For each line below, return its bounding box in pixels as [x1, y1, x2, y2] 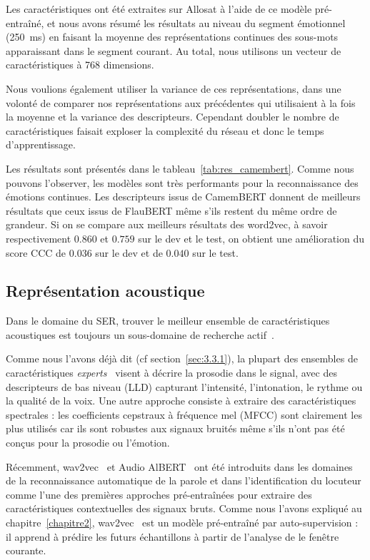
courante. [6, 543, 46, 558]
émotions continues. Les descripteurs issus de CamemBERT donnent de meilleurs [6, 189, 361, 204]
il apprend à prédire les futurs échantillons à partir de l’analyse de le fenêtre [6, 529, 339, 544]
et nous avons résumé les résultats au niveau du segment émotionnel [46, 15, 346, 30]
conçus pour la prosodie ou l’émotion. [6, 435, 170, 450]
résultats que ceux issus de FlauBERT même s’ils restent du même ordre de [6, 203, 337, 218]
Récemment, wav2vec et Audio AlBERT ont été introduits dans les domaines [6, 459, 353, 474]
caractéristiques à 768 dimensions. [6, 57, 154, 72]
